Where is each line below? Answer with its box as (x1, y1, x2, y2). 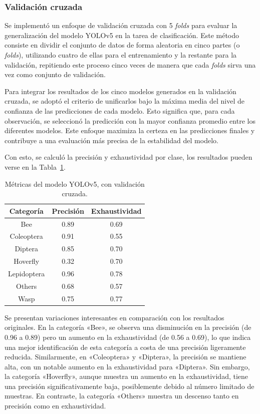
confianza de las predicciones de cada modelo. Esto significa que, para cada (5, 105, 235, 116)
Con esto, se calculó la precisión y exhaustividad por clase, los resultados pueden (5, 152, 252, 162)
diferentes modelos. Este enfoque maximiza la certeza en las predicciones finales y (5, 125, 255, 136)
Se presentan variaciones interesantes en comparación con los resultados (5, 312, 224, 322)
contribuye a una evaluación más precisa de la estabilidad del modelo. (5, 135, 218, 145)
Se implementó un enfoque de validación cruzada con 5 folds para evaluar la (5, 20, 237, 31)
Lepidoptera (8, 268, 45, 278)
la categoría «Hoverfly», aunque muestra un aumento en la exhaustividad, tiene (5, 371, 248, 381)
